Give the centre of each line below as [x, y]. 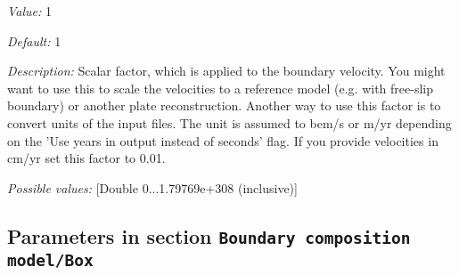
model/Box [50, 260]
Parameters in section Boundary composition [209, 235]
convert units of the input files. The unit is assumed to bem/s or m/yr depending [229, 122]
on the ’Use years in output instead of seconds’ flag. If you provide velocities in [223, 140]
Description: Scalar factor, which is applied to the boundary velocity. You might [226, 71]
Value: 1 [29, 11]
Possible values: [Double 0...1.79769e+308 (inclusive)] [152, 187]
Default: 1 [34, 40]
